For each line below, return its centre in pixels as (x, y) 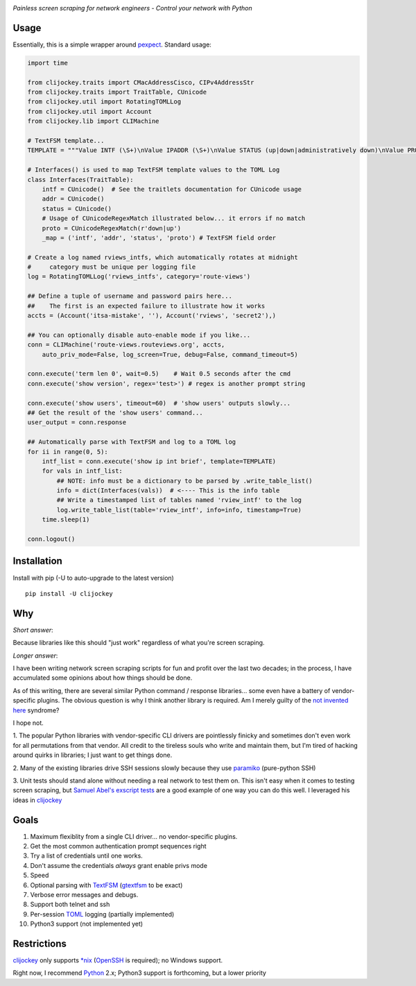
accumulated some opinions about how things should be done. (103, 678)
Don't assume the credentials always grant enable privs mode (119, 865)
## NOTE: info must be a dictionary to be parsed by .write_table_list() (185, 481)
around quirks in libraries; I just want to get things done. (93, 755)
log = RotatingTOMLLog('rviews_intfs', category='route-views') (139, 277)
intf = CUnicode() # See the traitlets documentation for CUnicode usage (172, 189)
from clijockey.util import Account (90, 111)
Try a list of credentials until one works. (87, 856)
